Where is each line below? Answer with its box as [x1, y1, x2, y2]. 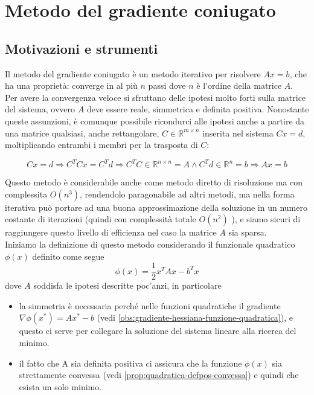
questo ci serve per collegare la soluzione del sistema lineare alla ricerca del [19, 324, 296, 337]
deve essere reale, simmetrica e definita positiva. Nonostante [86, 103, 309, 115]
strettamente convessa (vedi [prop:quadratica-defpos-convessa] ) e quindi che [19, 368, 299, 381]
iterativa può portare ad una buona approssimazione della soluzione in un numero [5, 201, 307, 213]
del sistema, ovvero [5, 103, 75, 115]
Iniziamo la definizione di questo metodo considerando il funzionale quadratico [5, 238, 295, 251]
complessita [5, 187, 48, 200]
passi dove [148, 79, 186, 92]
